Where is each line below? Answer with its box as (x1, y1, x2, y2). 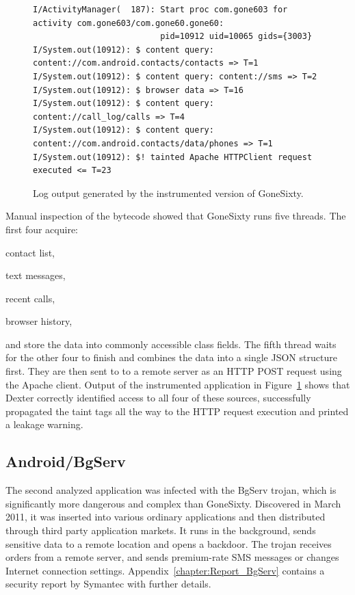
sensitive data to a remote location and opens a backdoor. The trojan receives (5, 536, 332, 551)
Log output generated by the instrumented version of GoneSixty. (33, 185, 304, 200)
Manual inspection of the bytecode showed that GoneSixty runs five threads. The (5, 209, 346, 223)
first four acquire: (5, 222, 78, 236)
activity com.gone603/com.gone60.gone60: (33, 18, 224, 28)
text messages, (5, 268, 66, 282)
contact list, (5, 245, 55, 259)
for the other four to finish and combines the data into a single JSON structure (5, 350, 337, 365)
